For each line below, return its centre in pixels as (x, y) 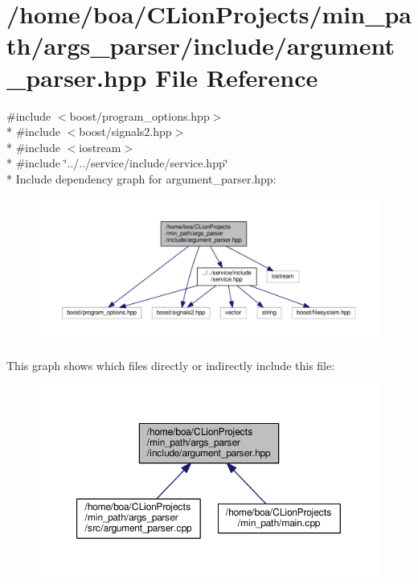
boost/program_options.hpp (139, 115)
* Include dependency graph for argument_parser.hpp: (141, 178)
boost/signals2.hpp (125, 132)
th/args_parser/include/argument (201, 45)
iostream (100, 147)
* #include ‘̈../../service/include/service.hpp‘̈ (117, 163)
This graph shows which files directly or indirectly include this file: (171, 365)
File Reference (237, 77)
